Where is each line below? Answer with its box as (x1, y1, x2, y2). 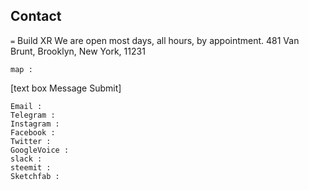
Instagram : (10, 119, 60, 129)
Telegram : (10, 110, 56, 120)
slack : (10, 154, 43, 164)
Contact (10, 8, 62, 25)
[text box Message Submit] (10, 82, 122, 94)
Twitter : (10, 136, 52, 146)
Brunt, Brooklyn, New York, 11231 (10, 45, 146, 57)
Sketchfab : (10, 171, 60, 181)
